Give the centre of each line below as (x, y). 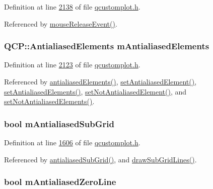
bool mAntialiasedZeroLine (60, 182)
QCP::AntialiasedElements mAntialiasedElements (107, 46)
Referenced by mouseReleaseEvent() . (61, 23)
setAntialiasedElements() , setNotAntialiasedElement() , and (95, 91)
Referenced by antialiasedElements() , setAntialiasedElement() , (100, 81)
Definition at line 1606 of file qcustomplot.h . (72, 142)
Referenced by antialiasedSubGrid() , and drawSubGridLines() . (100, 159)
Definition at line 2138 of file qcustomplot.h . (72, 7)
